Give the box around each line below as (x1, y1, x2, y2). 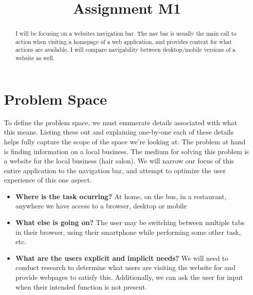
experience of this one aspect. (4, 175, 92, 185)
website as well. (15, 54, 55, 62)
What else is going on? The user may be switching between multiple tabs (15, 217, 245, 227)
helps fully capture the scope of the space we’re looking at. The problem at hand (4, 136, 246, 146)
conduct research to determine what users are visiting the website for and (15, 262, 235, 272)
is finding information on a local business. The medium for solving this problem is (4, 146, 249, 156)
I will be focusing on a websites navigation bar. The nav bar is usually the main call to (15, 29, 237, 38)
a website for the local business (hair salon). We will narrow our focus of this (4, 156, 234, 166)
